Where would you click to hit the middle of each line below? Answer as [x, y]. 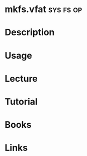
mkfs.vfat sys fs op [43, 9]
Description [30, 33]
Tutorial [21, 101]
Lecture [21, 79]
